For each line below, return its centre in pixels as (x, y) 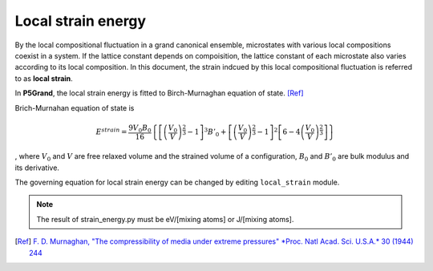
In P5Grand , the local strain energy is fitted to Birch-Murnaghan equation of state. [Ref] (159, 93)
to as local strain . (44, 78)
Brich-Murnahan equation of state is (75, 107)
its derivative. (37, 168)
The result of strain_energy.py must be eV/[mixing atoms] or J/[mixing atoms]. (165, 219)
